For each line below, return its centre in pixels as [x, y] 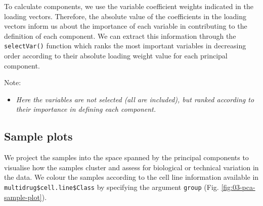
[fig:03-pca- [238, 187]
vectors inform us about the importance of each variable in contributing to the [126, 26]
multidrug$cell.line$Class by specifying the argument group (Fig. [112, 187]
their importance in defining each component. [86, 109]
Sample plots [38, 136]
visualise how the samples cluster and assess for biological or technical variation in [131, 167]
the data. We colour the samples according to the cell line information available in [131, 177]
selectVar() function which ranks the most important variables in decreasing [125, 46]
